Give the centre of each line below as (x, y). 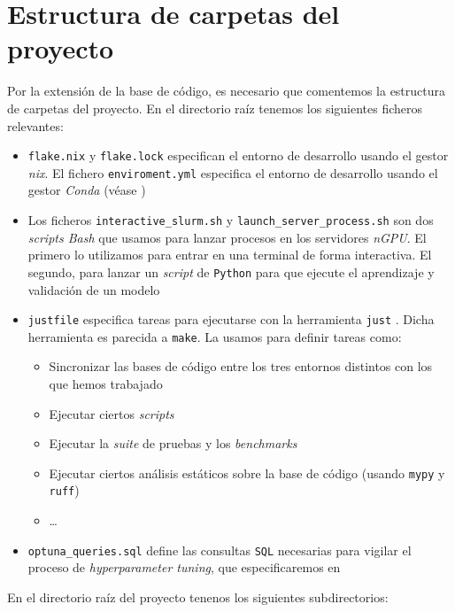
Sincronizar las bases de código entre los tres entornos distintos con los (241, 366)
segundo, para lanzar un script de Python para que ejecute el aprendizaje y (231, 271)
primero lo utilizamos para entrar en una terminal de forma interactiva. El (230, 255)
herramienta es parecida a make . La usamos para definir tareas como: (215, 336)
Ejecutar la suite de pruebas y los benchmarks (173, 443)
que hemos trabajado (106, 383)
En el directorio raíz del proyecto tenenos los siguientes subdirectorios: (198, 597)
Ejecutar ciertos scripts (112, 413)
